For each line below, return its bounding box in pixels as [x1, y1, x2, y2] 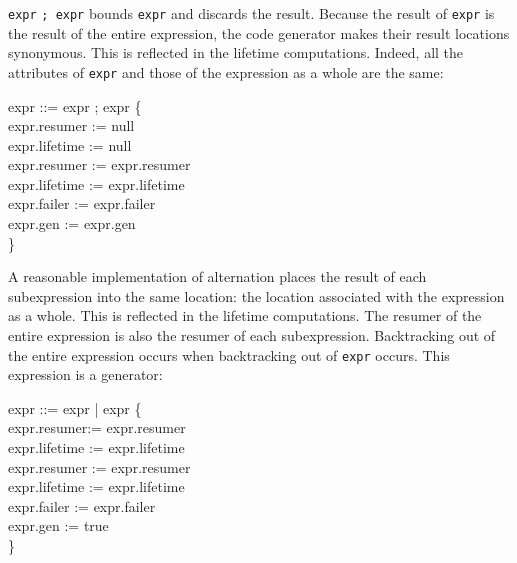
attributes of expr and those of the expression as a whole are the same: [8, 61, 444, 82]
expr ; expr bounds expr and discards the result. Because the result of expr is [8, 3, 495, 23]
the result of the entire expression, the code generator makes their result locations [8, 22, 510, 43]
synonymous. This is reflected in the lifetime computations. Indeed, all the [8, 42, 464, 63]
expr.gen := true [8, 515, 109, 536]
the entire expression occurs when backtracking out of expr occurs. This [8, 344, 450, 365]
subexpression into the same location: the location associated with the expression [8, 285, 505, 306]
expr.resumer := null [8, 115, 135, 136]
